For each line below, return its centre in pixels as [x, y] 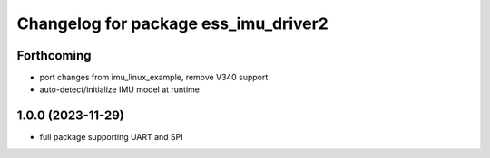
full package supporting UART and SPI [111, 137]
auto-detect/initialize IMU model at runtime [119, 89]
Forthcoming [54, 56]
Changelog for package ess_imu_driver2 [172, 23]
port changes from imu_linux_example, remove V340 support [154, 78]
